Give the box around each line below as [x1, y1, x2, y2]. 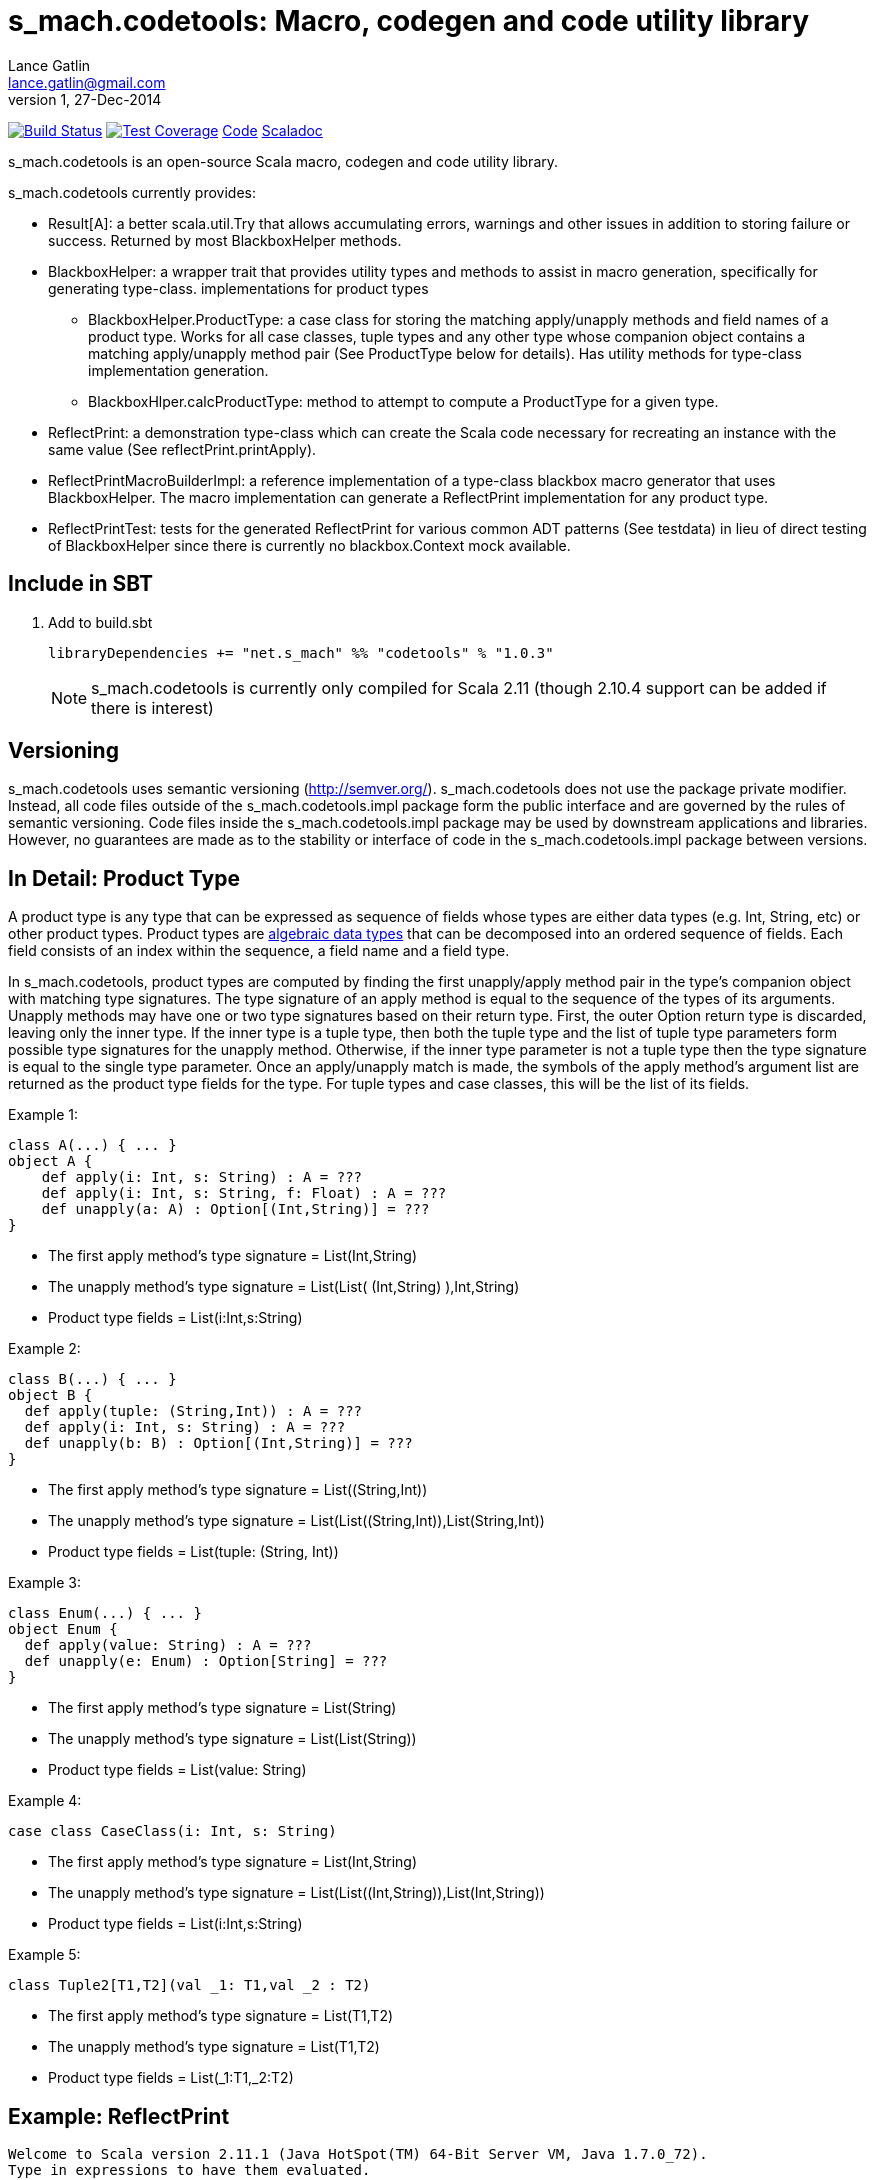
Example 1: [8, 1106, 78, 1124]
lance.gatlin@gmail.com [8, 73, 166, 91]
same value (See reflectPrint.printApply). [48, 440, 317, 458]
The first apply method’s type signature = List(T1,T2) [48, 2007, 394, 2025]
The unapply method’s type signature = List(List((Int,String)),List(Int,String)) [48, 1884, 545, 1902]
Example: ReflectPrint [8, 2103, 230, 2129]
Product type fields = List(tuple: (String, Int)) [48, 1543, 339, 1561]
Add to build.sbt [48, 613, 153, 631]
